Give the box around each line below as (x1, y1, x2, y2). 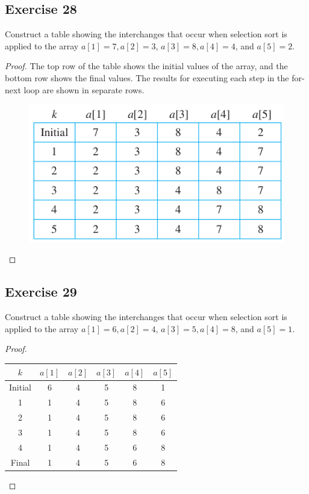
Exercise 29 (5, 282, 77, 301)
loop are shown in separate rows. (23, 83, 145, 96)
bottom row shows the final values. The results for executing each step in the (5, 71, 289, 84)
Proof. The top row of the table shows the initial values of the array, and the (5, 60, 288, 72)
